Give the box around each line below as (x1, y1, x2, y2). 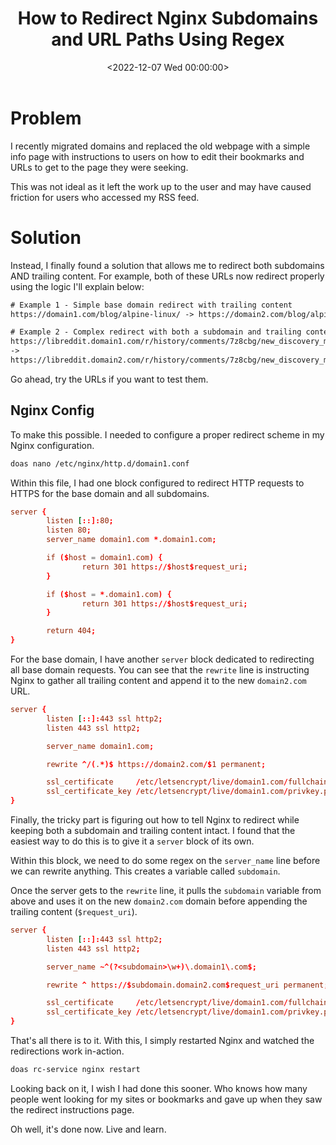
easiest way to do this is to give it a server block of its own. (10, 835, 255, 847)
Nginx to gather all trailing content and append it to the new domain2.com (10, 675, 307, 687)
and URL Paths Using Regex (51, 28, 285, 51)
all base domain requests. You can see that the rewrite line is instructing (10, 664, 310, 676)
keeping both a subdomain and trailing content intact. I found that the (10, 825, 296, 837)
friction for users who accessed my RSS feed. (10, 191, 200, 203)
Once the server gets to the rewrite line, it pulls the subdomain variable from (10, 885, 322, 897)
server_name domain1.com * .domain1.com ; (46, 535, 217, 545)
